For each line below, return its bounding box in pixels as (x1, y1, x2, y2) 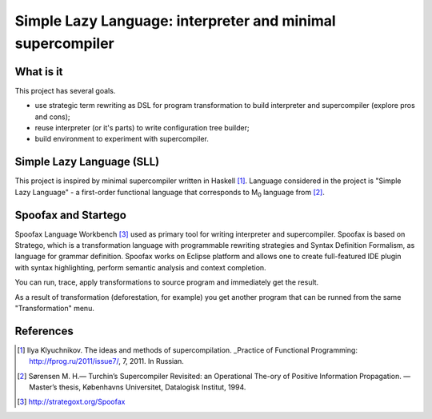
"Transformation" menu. (14, 303, 95, 313)
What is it (14, 65, 63, 78)
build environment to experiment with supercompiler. (34, 134, 210, 144)
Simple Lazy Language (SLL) (14, 155, 160, 169)
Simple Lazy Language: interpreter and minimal (14, 12, 336, 30)
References (14, 324, 74, 337)
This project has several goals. (14, 86, 116, 95)
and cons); (34, 112, 71, 122)
